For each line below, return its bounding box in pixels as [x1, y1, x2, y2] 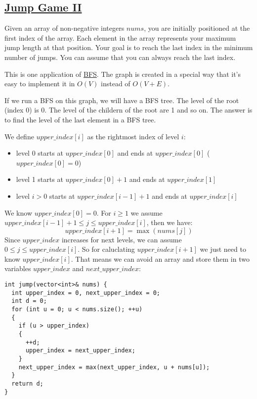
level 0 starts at [16, 148, 63, 158]
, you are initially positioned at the [144, 23, 250, 33]
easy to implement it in [4, 78, 75, 89]
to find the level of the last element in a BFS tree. [4, 114, 156, 124]
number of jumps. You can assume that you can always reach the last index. [4, 52, 236, 62]
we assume [130, 207, 163, 218]
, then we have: [146, 217, 193, 228]
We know [4, 207, 32, 218]
